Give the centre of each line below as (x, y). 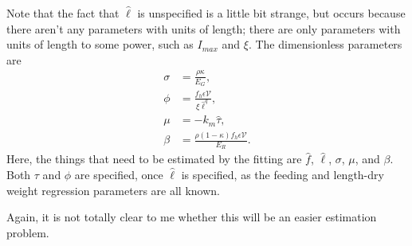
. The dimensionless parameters (325, 44)
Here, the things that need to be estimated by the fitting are (154, 159)
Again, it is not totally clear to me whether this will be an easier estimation (192, 217)
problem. (28, 232)
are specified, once (119, 175)
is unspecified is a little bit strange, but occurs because (271, 13)
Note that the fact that (63, 13)
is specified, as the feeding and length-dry (283, 175)
